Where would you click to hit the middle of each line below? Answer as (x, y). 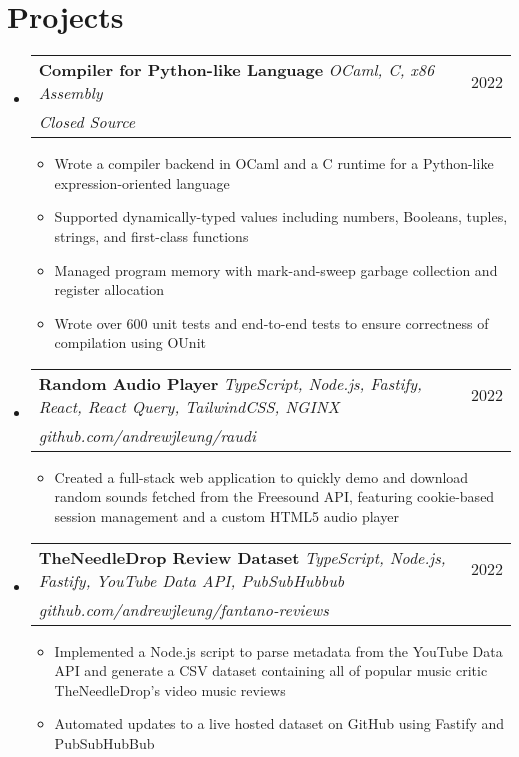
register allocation (109, 289)
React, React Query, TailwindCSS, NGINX (189, 406)
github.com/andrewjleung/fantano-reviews (183, 609)
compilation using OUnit (130, 342)
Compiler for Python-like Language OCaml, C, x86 (236, 70)
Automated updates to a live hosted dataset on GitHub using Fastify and (279, 723)
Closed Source (87, 122)
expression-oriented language (142, 182)
